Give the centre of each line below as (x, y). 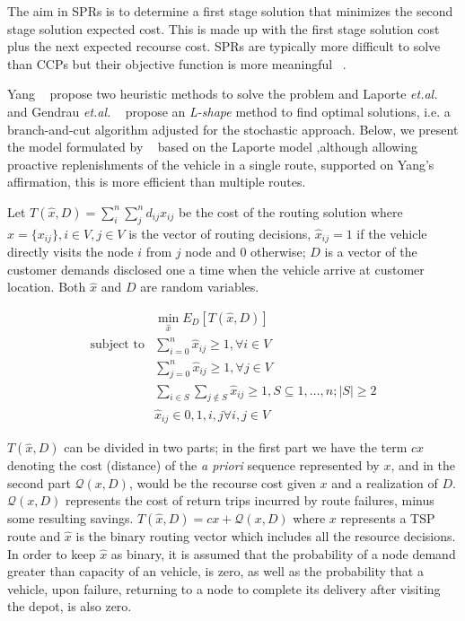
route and (34, 535)
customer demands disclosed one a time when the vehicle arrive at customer (216, 269)
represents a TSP (388, 517)
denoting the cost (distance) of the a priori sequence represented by (193, 465)
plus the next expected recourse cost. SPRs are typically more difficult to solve (224, 46)
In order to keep (52, 553)
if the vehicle (392, 233)
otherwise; (278, 252)
